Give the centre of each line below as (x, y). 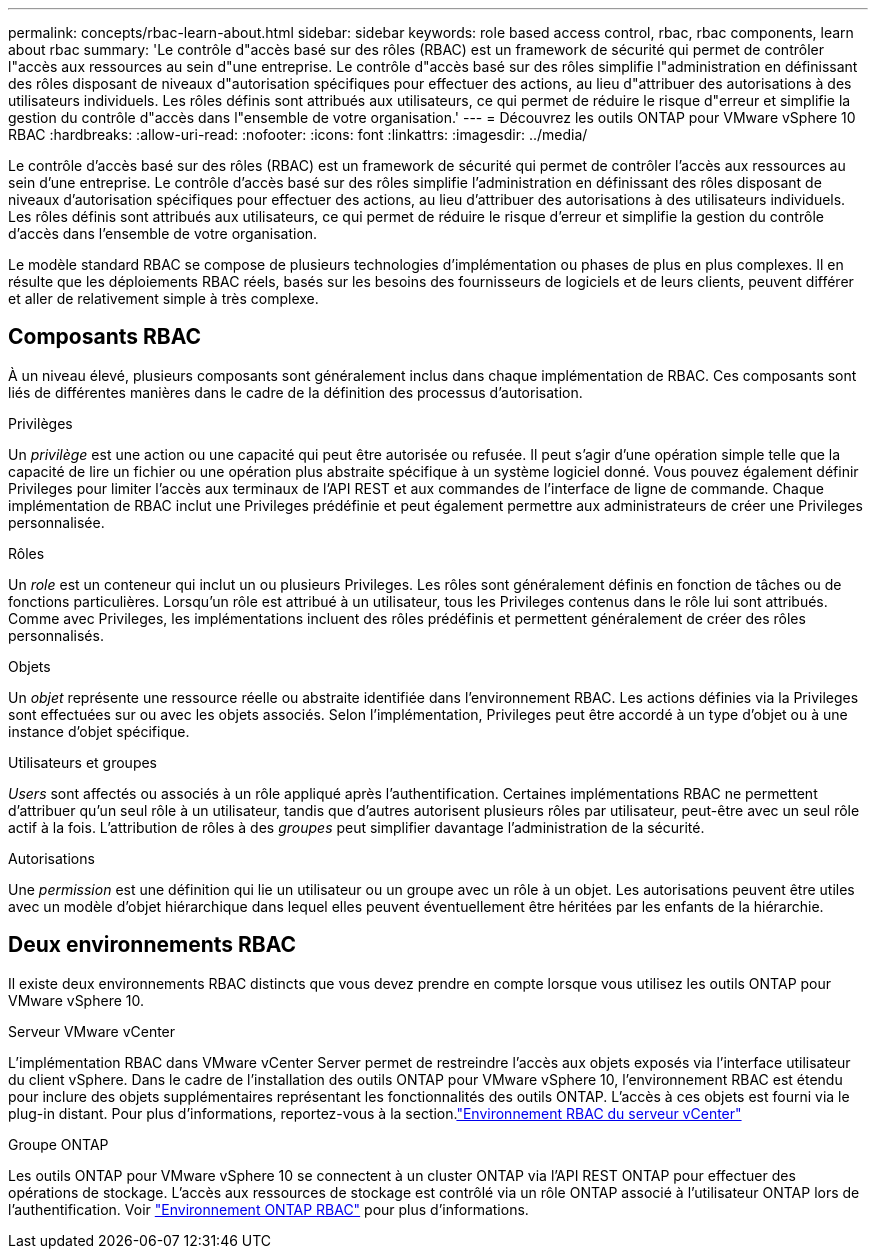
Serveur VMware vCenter (92, 1031)
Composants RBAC (105, 337)
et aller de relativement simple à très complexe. (163, 298)
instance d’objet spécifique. (99, 731)
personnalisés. (56, 635)
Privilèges (40, 423)
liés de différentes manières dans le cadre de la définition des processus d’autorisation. (295, 392)
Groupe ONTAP (58, 1144)
